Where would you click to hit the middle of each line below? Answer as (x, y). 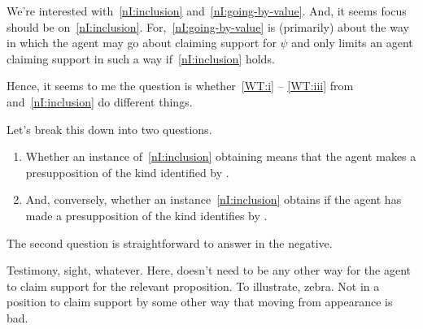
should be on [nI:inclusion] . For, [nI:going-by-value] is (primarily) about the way (208, 26)
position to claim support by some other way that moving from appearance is (200, 302)
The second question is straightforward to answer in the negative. (170, 242)
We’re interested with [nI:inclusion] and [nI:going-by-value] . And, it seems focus (207, 11)
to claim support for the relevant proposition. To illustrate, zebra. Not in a (193, 286)
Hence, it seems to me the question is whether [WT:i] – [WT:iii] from (180, 86)
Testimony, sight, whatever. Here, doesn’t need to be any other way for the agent (209, 270)
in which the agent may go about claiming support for (142, 43)
